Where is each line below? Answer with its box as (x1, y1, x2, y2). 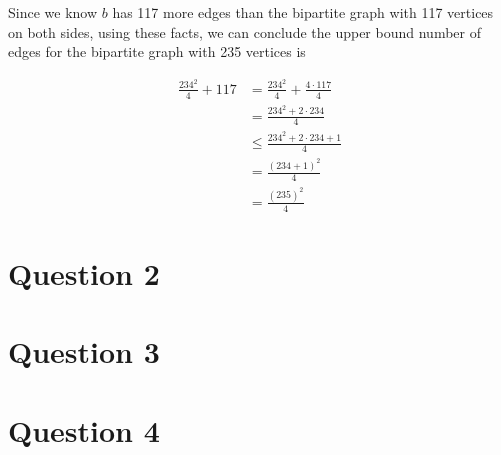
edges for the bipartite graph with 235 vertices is (8, 41, 306, 62)
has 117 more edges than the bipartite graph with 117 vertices (112, 2, 494, 22)
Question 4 (8, 409, 160, 450)
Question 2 (8, 252, 160, 293)
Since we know (8, 2, 98, 22)
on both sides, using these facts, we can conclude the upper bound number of (8, 21, 481, 42)
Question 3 (8, 331, 160, 372)
